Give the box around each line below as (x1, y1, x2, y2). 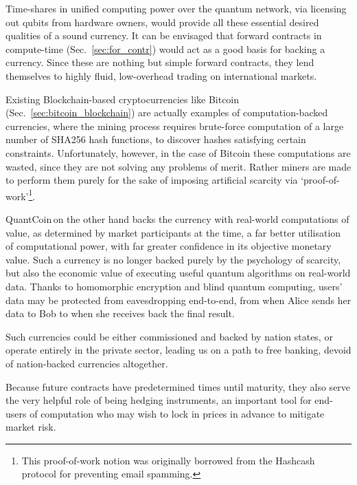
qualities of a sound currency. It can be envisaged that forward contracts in (5, 28, 322, 43)
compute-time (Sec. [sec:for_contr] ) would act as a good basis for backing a (5, 41, 325, 56)
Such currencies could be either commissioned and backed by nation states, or (5, 329, 333, 343)
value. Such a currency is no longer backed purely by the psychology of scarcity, (5, 252, 341, 266)
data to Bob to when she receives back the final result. (5, 306, 235, 321)
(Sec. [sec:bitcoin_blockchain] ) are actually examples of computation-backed (5, 105, 328, 120)
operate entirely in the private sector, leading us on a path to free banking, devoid (5, 343, 352, 357)
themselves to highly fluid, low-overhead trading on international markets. (5, 68, 317, 83)
